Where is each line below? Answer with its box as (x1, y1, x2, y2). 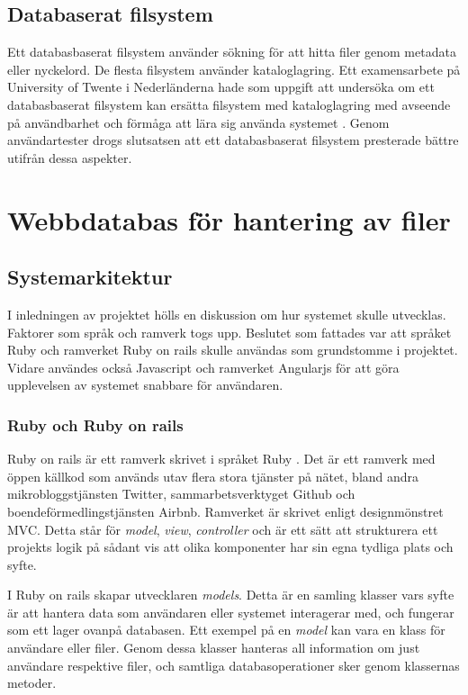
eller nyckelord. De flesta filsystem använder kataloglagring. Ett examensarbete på (7, 59, 461, 78)
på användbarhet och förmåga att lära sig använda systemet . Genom (7, 113, 390, 131)
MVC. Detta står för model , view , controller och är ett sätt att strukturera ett (7, 519, 438, 538)
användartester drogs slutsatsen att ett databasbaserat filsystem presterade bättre (7, 131, 459, 149)
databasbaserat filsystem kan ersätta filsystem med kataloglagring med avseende (7, 95, 451, 113)
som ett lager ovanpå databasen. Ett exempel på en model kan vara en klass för (7, 620, 445, 639)
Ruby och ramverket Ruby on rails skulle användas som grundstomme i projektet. (7, 340, 458, 359)
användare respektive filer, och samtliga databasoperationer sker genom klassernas (7, 655, 460, 674)
